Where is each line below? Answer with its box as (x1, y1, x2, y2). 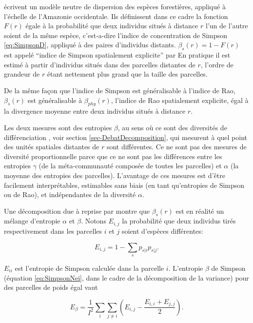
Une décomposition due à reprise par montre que (4, 205, 150, 216)
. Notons (81, 216, 106, 226)
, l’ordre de (200, 59, 234, 69)
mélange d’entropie (4, 216, 60, 226)
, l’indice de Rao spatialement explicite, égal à (111, 95, 249, 105)
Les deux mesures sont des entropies (4, 122, 112, 132)
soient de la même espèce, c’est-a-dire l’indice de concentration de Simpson (4, 30, 228, 40)
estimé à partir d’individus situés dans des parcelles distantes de (4, 59, 195, 69)
